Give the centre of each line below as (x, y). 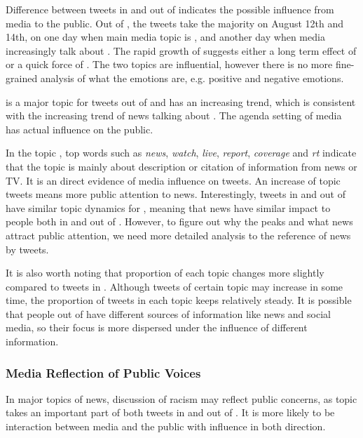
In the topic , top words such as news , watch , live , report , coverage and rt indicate (181, 153)
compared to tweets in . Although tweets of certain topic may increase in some (174, 286)
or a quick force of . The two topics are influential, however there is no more (169, 64)
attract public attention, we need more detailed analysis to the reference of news (178, 235)
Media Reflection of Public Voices (103, 372)
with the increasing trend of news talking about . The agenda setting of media (174, 115)
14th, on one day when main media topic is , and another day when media (165, 37)
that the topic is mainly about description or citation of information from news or (181, 166)
